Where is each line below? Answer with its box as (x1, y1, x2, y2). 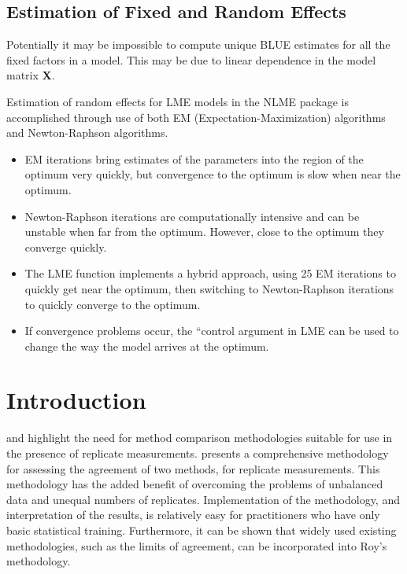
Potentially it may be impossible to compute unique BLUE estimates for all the (6, 36, 390, 53)
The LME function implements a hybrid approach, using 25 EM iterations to (24, 265, 396, 281)
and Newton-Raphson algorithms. (6, 124, 168, 141)
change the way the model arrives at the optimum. (24, 337, 269, 354)
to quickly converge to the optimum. (24, 296, 201, 312)
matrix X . (6, 67, 55, 83)
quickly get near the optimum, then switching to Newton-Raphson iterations (24, 280, 394, 296)
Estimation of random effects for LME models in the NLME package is (6, 93, 349, 109)
